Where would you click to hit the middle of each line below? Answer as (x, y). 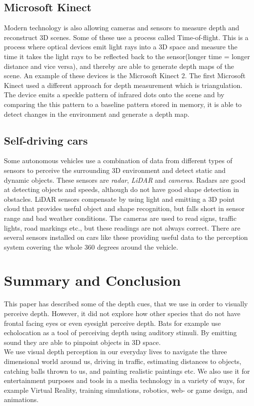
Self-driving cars (46, 140)
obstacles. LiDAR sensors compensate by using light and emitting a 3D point (119, 199)
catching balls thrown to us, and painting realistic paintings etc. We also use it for (127, 371)
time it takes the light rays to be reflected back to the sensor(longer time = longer (127, 56)
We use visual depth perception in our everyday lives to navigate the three (116, 352)
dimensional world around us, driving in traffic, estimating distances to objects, (123, 361)
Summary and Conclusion (93, 280)
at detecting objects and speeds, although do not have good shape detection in (122, 189)
